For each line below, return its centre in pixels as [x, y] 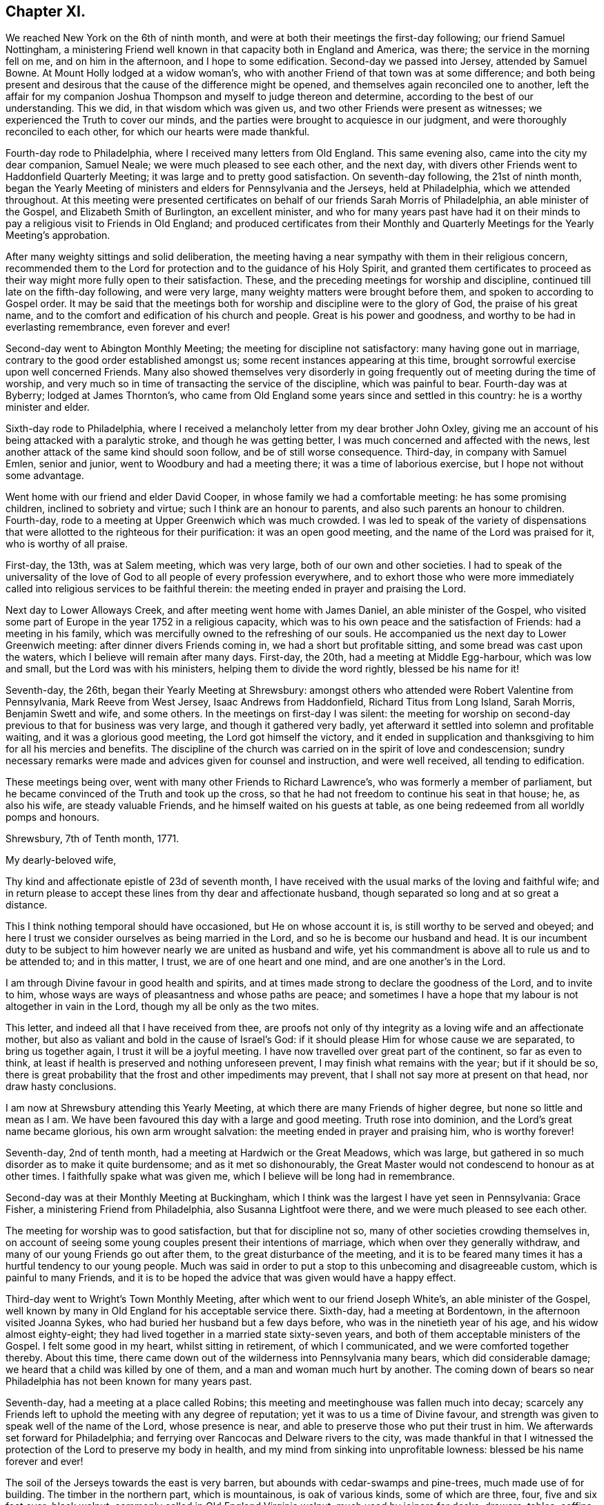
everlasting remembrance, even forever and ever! [118, 327]
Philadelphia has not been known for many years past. [129, 1381]
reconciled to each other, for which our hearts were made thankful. [158, 132]
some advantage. [45, 476]
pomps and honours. [53, 817]
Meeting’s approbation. [58, 235]
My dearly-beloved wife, [61, 860]
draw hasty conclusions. [61, 1087]
